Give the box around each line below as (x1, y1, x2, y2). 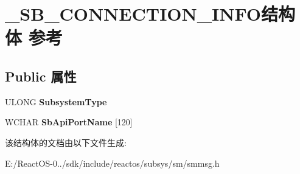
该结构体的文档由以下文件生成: (5, 136, 127, 148)
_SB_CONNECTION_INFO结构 (5, 1, 296, 26)
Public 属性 (5, 66, 77, 85)
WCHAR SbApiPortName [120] (5, 116, 133, 128)
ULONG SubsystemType (5, 95, 107, 108)
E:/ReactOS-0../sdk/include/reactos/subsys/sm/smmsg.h (5, 156, 220, 169)
